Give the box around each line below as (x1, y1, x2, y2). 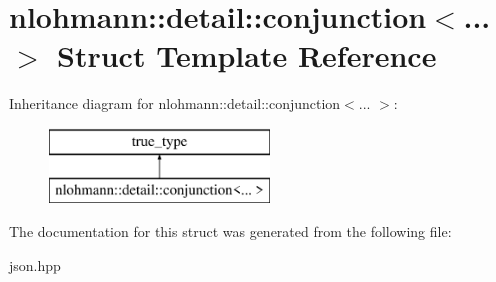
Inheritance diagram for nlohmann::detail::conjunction (9, 93, 341, 114)
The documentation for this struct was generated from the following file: (9, 221, 452, 242)
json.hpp (9, 254, 61, 275)
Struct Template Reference (57, 35, 437, 76)
